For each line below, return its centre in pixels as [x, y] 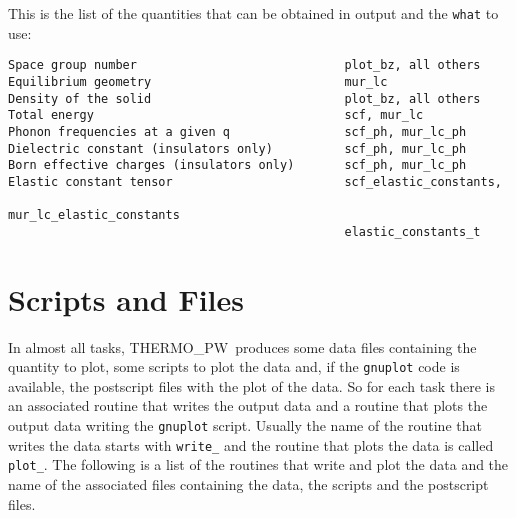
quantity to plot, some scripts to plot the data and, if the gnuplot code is [234, 366]
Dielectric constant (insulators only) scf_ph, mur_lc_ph [237, 148]
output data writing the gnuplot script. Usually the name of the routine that [245, 425]
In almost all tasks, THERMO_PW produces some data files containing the [242, 346]
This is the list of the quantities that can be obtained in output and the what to [253, 13]
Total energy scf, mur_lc [216, 115]
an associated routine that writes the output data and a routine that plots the [248, 405]
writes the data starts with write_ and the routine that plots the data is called [251, 444]
